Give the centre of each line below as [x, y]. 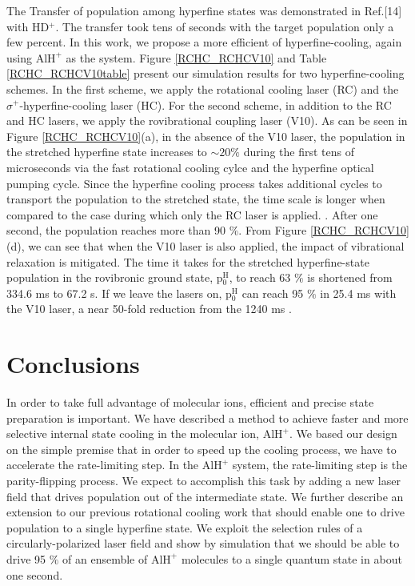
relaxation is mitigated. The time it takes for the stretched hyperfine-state [188, 261]
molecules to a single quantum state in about [291, 558]
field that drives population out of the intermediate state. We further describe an [205, 496]
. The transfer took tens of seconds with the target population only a [225, 26]
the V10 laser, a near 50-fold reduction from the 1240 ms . [149, 309]
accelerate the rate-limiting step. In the [103, 465]
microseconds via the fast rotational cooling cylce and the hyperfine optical [190, 167]
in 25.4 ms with [358, 293]
